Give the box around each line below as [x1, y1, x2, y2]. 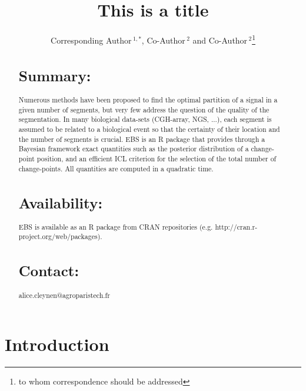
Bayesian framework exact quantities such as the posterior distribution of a [18, 144, 249, 154]
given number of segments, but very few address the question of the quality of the [18, 104, 270, 114]
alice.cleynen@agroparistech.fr [18, 290, 110, 300]
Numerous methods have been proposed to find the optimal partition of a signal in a [18, 94, 278, 104]
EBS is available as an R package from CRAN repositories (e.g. [18, 221, 213, 231]
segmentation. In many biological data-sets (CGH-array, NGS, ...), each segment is [18, 114, 272, 124]
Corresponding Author [51, 34, 132, 46]
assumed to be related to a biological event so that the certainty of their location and [18, 124, 280, 134]
